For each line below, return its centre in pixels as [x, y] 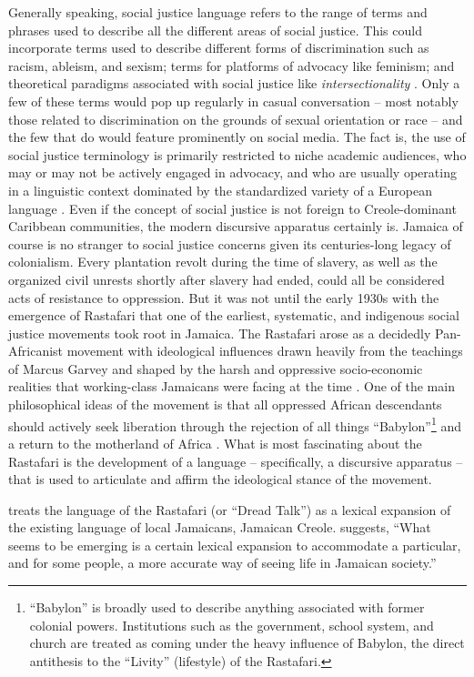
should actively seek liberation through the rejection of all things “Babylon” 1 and [235, 424]
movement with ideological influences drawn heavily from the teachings [265, 351]
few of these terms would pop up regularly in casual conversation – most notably [233, 101]
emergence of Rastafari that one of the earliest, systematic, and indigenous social [234, 315]
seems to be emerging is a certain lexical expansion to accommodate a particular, [235, 545]
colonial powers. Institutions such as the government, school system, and [232, 625]
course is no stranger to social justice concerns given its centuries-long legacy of [230, 243]
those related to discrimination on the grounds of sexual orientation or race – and [236, 119]
